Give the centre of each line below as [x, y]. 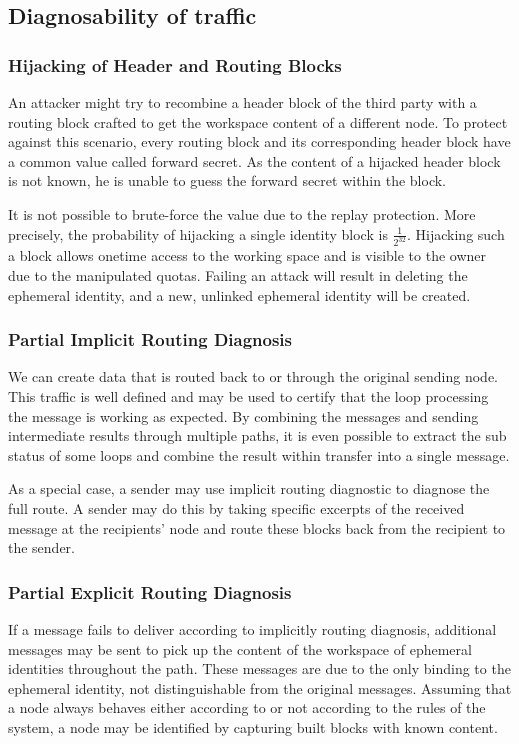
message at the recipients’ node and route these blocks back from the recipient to [257, 527]
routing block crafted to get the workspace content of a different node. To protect [258, 121]
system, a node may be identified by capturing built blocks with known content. [253, 726]
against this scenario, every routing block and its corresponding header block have [259, 141]
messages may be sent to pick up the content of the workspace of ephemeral [240, 648]
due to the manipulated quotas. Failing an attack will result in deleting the [238, 275]
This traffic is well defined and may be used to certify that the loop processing [248, 396]
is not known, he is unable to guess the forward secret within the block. [227, 180]
